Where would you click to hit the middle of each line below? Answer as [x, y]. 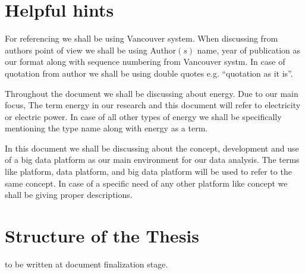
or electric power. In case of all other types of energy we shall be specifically [143, 116]
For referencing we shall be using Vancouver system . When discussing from [142, 38]
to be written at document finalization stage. [87, 264]
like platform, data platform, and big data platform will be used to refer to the [148, 171]
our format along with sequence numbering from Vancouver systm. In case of [145, 62]
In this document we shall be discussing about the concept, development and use [152, 148]
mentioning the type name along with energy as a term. [106, 128]
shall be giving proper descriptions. [69, 195]
